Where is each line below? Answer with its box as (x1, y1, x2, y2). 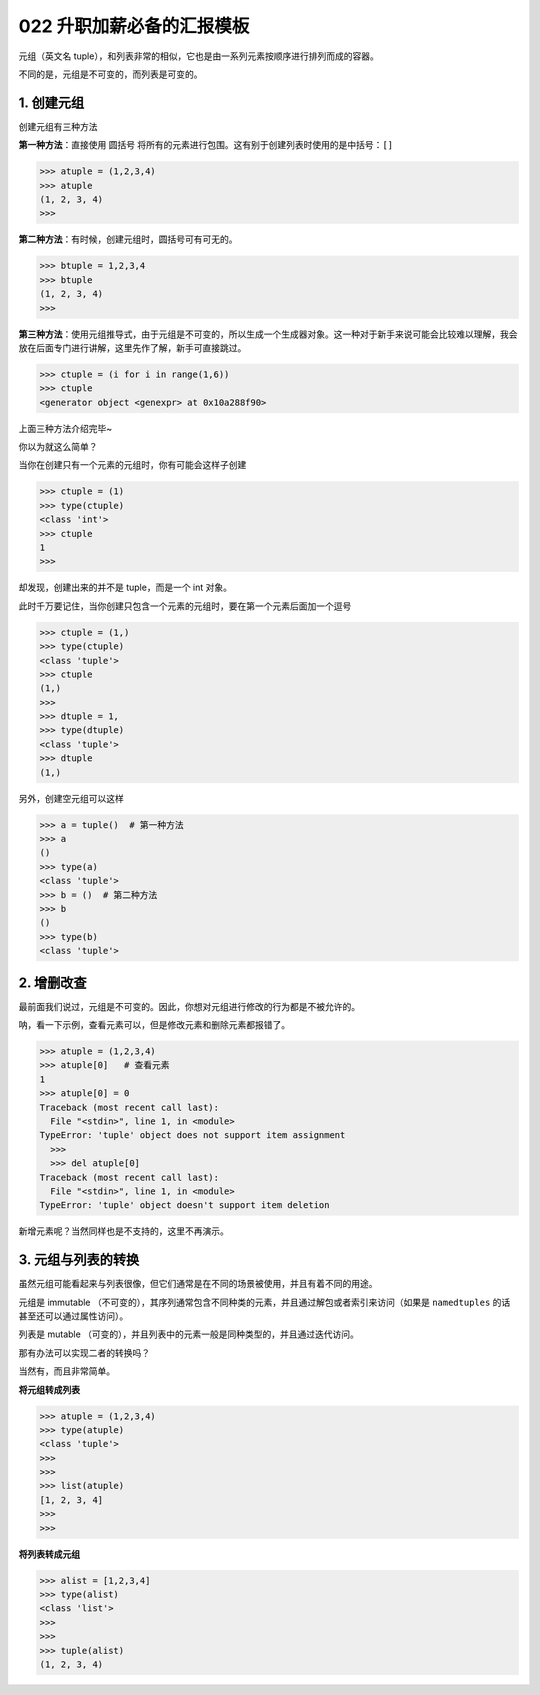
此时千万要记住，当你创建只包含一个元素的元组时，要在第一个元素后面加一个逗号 (18, 600, 352, 612)
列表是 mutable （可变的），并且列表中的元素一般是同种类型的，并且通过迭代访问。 (18, 1328, 360, 1340)
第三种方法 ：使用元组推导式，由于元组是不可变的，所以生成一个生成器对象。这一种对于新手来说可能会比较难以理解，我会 (18, 328, 518, 340)
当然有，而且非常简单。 (18, 1365, 115, 1377)
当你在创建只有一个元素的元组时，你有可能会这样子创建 (18, 459, 247, 471)
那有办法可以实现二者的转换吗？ (18, 1346, 150, 1359)
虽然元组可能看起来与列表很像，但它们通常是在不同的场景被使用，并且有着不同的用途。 (18, 1278, 378, 1290)
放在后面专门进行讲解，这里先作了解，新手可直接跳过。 (18, 341, 247, 354)
